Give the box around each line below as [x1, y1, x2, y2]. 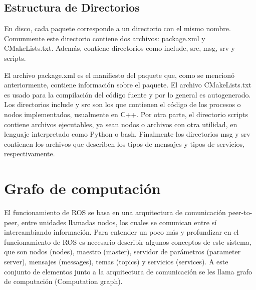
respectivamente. [4, 148, 55, 159]
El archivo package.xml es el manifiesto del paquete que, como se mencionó [4, 69, 235, 80]
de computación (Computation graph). [4, 276, 123, 286]
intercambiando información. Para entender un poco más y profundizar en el [4, 227, 239, 237]
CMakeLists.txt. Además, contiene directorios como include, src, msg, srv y [4, 43, 235, 53]
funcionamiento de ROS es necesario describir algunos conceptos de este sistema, [4, 236, 251, 247]
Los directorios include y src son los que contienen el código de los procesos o [4, 99, 241, 110]
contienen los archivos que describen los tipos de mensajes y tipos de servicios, [4, 138, 244, 149]
